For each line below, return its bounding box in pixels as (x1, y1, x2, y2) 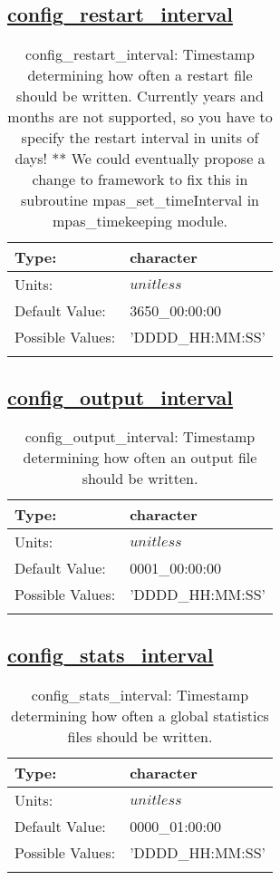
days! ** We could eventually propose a (14, 148, 266, 169)
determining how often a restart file (27, 64, 253, 86)
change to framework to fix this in (32, 169, 248, 190)
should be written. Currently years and (16, 85, 264, 107)
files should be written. (67, 725, 213, 747)
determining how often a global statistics (11, 704, 269, 726)
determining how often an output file (23, 447, 257, 469)
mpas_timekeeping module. (53, 210, 227, 232)
